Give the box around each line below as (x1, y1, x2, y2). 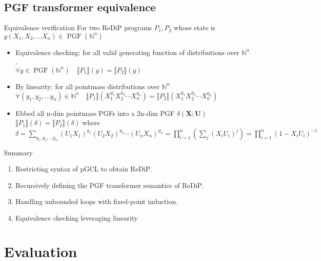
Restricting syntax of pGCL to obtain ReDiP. (15, 164, 152, 174)
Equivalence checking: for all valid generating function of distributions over (15, 47, 240, 57)
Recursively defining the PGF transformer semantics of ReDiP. (15, 180, 203, 190)
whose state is (174, 22, 216, 33)
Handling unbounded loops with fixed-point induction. (15, 196, 178, 206)
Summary (4, 147, 33, 157)
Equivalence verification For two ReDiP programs (4, 22, 152, 33)
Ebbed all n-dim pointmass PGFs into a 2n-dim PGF (15, 108, 175, 118)
